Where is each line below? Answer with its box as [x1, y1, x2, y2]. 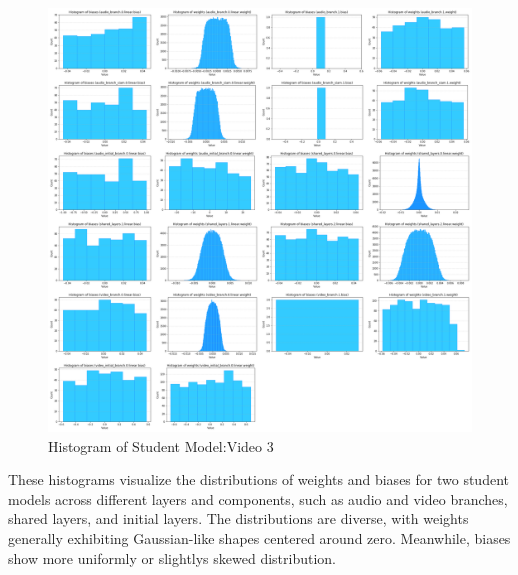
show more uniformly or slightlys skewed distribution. [8, 547, 337, 568]
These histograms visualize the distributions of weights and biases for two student [8, 469, 509, 490]
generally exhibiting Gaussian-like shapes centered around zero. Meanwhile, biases [8, 527, 511, 548]
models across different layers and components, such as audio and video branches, [8, 488, 508, 509]
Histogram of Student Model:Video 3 [48, 435, 274, 456]
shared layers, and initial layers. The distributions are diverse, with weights [8, 508, 469, 529]
